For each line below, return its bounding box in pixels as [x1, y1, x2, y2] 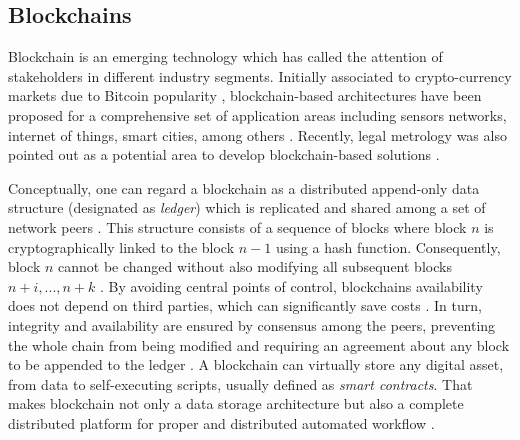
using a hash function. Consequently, [275, 236, 501, 257]
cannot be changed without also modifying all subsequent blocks [58, 256, 452, 277]
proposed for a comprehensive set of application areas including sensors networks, [8, 104, 507, 125]
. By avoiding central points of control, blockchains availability [100, 275, 483, 296]
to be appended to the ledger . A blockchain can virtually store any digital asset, [8, 354, 504, 375]
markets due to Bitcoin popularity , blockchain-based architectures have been [8, 85, 482, 106]
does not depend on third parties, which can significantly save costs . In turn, [8, 295, 482, 316]
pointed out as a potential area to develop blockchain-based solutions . [8, 144, 440, 165]
